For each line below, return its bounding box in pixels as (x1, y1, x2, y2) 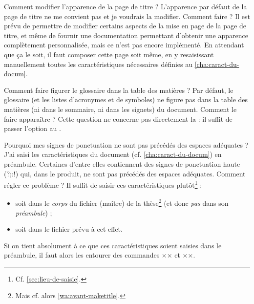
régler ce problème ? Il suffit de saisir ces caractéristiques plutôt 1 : (4, 178, 202, 190)
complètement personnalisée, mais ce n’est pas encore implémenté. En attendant (4, 40, 244, 50)
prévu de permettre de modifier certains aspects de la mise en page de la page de (4, 21, 246, 31)
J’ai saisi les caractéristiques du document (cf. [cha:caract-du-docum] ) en (4, 149, 222, 159)
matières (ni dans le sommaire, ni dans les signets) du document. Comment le (4, 104, 237, 114)
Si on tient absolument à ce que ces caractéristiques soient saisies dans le (4, 240, 222, 250)
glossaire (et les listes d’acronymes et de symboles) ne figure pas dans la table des (4, 94, 248, 105)
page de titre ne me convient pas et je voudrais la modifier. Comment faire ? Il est (4, 11, 250, 21)
